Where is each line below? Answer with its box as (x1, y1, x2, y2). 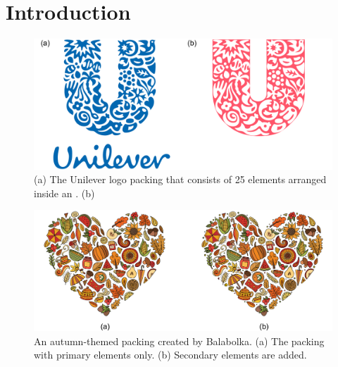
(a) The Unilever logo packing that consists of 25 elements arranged (34, 172, 327, 187)
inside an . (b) (34, 185, 95, 200)
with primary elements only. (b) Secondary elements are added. (34, 347, 307, 362)
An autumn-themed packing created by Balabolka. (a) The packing (34, 333, 325, 348)
